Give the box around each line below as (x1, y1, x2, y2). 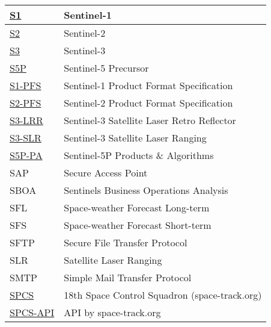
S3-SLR (10, 131, 41, 145)
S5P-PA (10, 148, 43, 162)
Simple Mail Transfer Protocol (64, 270, 192, 284)
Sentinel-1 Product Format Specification (64, 78, 233, 92)
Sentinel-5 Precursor (64, 61, 149, 75)
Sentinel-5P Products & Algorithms (64, 148, 214, 162)
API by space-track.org (64, 305, 161, 319)
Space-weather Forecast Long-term (64, 201, 210, 214)
